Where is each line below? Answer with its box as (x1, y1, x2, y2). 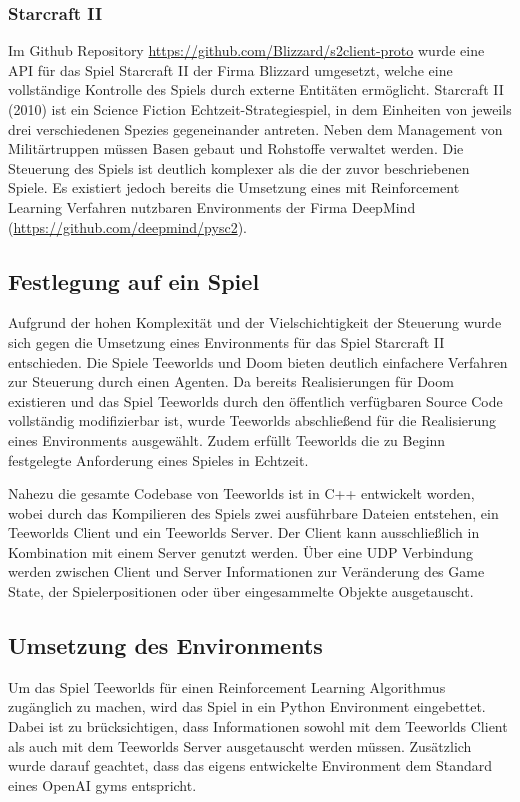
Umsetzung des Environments (8, 630, 323, 661)
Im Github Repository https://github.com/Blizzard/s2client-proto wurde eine (8, 40, 485, 61)
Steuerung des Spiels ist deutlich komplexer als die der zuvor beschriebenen (8, 157, 470, 178)
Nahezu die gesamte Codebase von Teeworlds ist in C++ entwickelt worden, (8, 483, 475, 504)
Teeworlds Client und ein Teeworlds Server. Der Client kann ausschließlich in (8, 522, 480, 543)
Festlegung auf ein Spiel (8, 265, 260, 296)
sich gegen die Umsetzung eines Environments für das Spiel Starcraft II (8, 331, 445, 352)
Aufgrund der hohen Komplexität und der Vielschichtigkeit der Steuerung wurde (8, 312, 502, 333)
